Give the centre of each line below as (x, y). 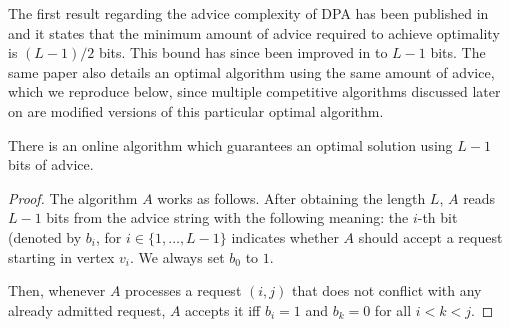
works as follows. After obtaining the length (291, 197)
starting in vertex (61, 256)
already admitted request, (87, 309)
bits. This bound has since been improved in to (243, 52)
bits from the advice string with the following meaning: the (227, 217)
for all (393, 309)
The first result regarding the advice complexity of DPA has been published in (248, 13)
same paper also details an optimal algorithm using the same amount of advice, (251, 71)
